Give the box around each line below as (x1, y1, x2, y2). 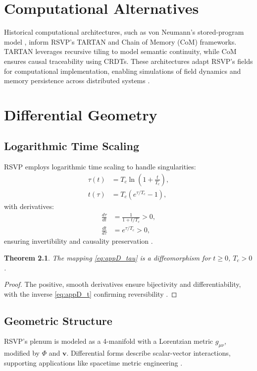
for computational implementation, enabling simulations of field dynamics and (4, 65, 241, 76)
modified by (4, 348, 40, 358)
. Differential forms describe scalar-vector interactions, (66, 348, 231, 358)
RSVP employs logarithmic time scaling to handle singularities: (4, 161, 196, 172)
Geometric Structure (4, 313, 112, 328)
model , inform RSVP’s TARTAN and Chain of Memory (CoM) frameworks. (4, 36, 237, 47)
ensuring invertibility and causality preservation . (4, 236, 153, 246)
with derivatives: (4, 201, 54, 211)
